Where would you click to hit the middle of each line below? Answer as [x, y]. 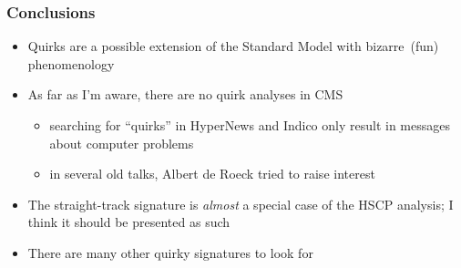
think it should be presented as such [129, 222]
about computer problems [122, 143]
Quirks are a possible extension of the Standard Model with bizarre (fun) [233, 46]
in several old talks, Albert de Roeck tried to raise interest [212, 174]
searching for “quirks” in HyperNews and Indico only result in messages [250, 125]
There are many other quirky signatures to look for [170, 252]
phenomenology [71, 63]
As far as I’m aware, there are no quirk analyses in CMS [185, 94]
